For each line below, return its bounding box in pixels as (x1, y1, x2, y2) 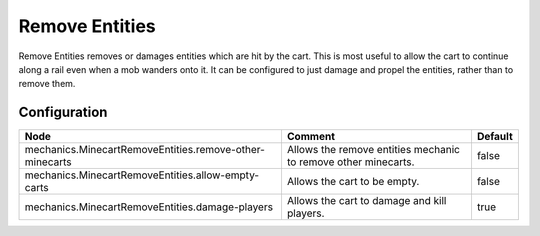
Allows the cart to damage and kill (286, 194, 447, 208)
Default (476, 130, 514, 144)
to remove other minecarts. (286, 155, 415, 169)
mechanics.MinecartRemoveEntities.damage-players (24, 200, 274, 214)
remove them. (18, 78, 76, 90)
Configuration (18, 104, 108, 121)
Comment (286, 130, 335, 144)
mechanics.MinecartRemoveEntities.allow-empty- (24, 168, 260, 182)
